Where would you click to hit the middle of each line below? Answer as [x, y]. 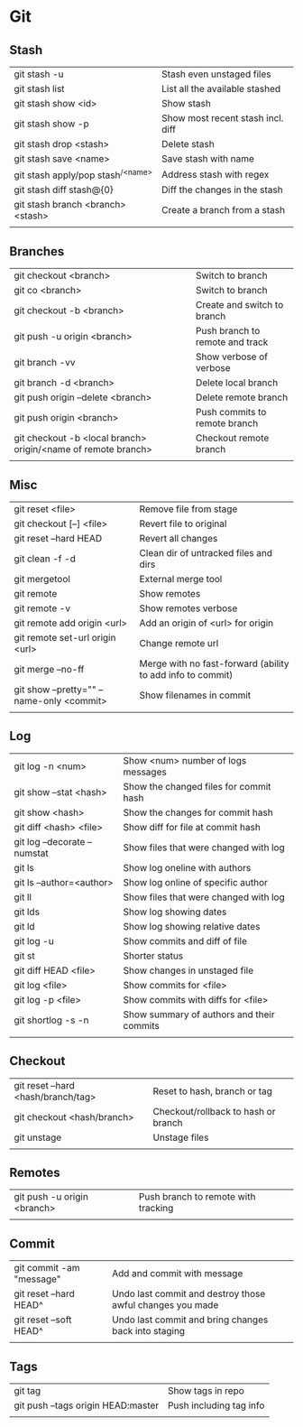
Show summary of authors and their [199, 1015]
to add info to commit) [186, 674]
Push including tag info [216, 1405]
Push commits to [231, 412]
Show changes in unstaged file [188, 970]
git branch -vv [45, 363]
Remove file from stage [188, 509]
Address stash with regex [216, 174]
